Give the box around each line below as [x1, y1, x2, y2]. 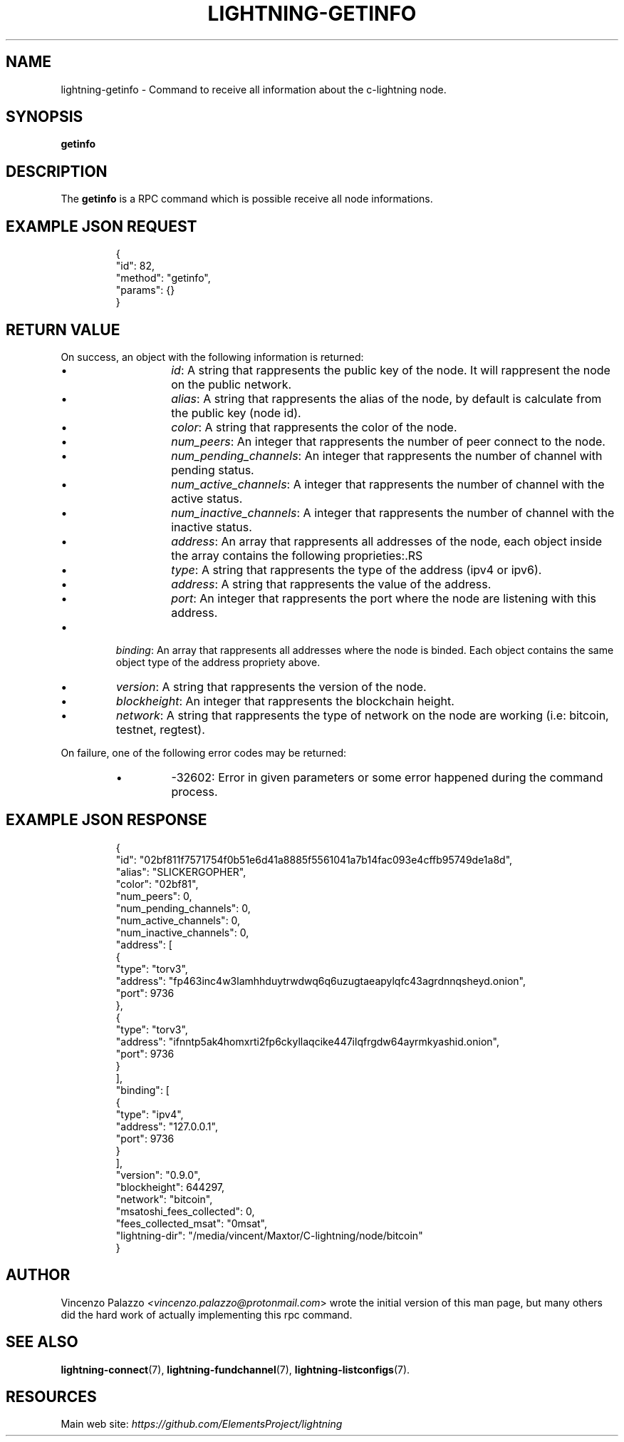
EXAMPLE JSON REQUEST [6, 217, 197, 235]
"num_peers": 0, [115, 889, 192, 902]
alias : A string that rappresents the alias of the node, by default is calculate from [171, 391, 602, 406]
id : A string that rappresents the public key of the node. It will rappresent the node [171, 362, 610, 377]
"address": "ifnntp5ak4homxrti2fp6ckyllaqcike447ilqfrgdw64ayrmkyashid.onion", [115, 1035, 499, 1048]
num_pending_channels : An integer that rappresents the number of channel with [171, 448, 603, 463]
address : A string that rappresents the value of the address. [171, 576, 492, 591]
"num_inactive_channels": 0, [115, 926, 249, 939]
